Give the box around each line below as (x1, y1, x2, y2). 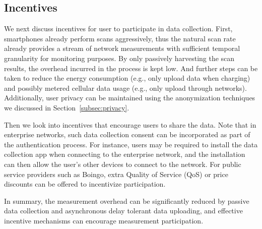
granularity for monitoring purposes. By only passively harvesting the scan (4, 52, 235, 63)
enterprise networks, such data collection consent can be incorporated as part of (4, 129, 250, 140)
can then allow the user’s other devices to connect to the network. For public (4, 158, 241, 169)
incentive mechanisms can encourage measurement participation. (4, 215, 204, 225)
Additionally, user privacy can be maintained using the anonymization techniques (4, 92, 255, 103)
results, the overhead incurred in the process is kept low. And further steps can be (4, 63, 258, 73)
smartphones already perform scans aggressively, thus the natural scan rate (4, 33, 236, 43)
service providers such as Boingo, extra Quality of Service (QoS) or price (4, 168, 228, 179)
